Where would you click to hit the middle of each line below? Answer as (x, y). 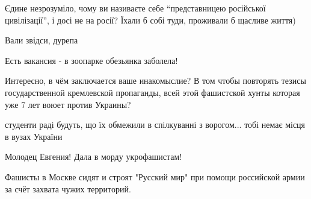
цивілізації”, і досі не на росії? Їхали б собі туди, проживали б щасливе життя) (150, 20)
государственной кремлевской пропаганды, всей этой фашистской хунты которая (152, 92)
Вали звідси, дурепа (42, 40)
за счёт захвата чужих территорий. (68, 188)
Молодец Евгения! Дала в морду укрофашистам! (94, 156)
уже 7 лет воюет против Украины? (68, 104)
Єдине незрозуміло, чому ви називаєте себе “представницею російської (135, 8)
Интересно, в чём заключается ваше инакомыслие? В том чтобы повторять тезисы (155, 81)
